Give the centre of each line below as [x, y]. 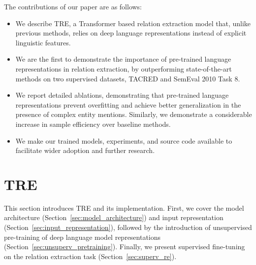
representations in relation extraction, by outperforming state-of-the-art [124, 68]
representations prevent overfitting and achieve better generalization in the [128, 104]
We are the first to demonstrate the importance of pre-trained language [123, 59]
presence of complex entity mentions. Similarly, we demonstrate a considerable [134, 114]
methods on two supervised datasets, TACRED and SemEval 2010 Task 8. [128, 78]
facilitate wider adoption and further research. [85, 150]
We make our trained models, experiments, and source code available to [124, 140]
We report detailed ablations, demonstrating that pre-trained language [122, 95]
